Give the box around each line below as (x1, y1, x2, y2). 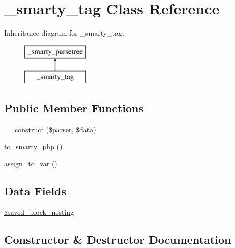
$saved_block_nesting (4, 207, 74, 218)
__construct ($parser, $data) (4, 124, 96, 135)
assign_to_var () (4, 158, 57, 169)
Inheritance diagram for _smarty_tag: (4, 27, 124, 38)
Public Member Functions (4, 100, 143, 116)
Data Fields (4, 183, 67, 199)
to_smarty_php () (4, 141, 63, 151)
